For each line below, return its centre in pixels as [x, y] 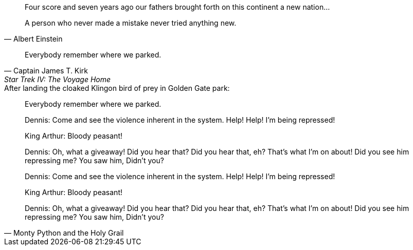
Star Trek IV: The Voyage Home [58, 79]
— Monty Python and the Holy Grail [64, 233]
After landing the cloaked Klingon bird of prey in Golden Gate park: [117, 88]
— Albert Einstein [33, 39]
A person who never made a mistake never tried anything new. [131, 23]
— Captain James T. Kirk [46, 71]
